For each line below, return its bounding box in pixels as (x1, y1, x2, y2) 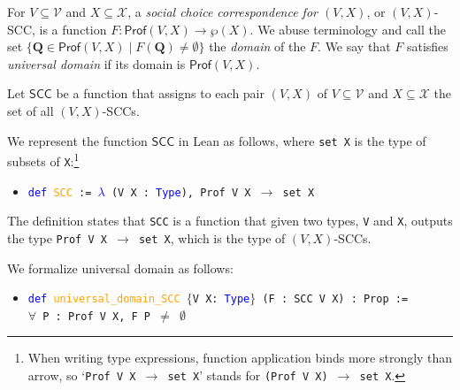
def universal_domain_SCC (27, 293, 180, 306)
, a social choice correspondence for (127, 3, 318, 20)
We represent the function (7, 131, 148, 149)
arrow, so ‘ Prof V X (27, 366, 136, 384)
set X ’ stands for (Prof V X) (167, 366, 328, 384)
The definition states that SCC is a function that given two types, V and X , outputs (7, 211, 453, 230)
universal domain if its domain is (7, 54, 186, 73)
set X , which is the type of (138, 228, 286, 247)
